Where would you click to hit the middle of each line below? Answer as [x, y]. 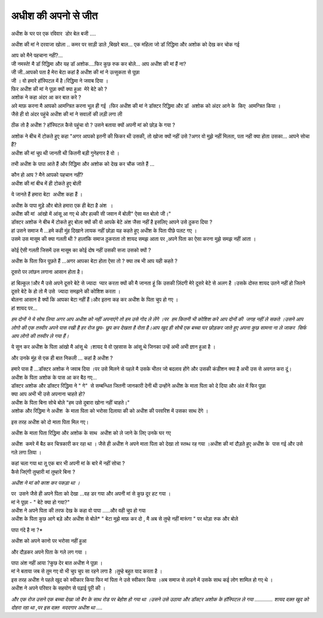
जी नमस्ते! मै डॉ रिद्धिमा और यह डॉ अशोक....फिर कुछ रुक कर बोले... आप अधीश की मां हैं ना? [99, 64]
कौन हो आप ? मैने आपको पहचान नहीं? [47, 175]
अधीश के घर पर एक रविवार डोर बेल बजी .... [54, 34]
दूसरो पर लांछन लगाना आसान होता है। [47, 272]
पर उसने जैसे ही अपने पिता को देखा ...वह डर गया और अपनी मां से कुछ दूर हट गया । [91, 494]
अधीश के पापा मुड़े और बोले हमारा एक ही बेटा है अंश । [62, 205]
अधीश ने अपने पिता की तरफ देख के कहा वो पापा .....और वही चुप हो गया [78, 511]
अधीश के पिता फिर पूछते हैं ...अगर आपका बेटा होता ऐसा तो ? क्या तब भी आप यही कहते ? [94, 261]
